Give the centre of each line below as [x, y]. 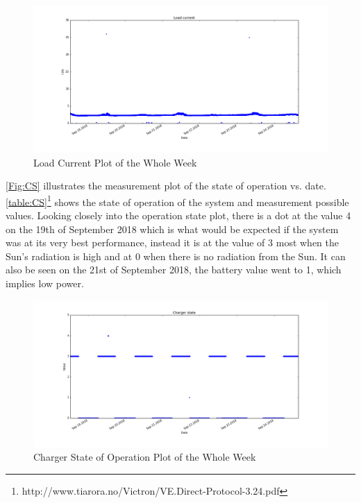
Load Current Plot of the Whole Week [115, 162]
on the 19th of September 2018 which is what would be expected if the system [172, 229]
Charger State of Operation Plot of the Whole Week [145, 457]
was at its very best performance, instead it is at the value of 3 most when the [173, 242]
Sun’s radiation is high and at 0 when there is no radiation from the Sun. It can [176, 256]
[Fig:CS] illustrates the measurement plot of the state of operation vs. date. [166, 186]
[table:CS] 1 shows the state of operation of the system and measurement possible [177, 201]
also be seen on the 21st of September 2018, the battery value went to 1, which [174, 270]
